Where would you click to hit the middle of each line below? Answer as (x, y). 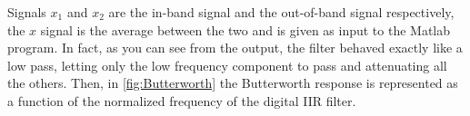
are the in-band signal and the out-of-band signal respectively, (281, 12)
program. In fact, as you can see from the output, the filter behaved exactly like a (235, 48)
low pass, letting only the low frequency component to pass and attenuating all (227, 65)
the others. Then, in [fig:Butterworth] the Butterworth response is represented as (233, 83)
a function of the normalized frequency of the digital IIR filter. (182, 100)
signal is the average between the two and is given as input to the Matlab (245, 29)
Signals (27, 12)
